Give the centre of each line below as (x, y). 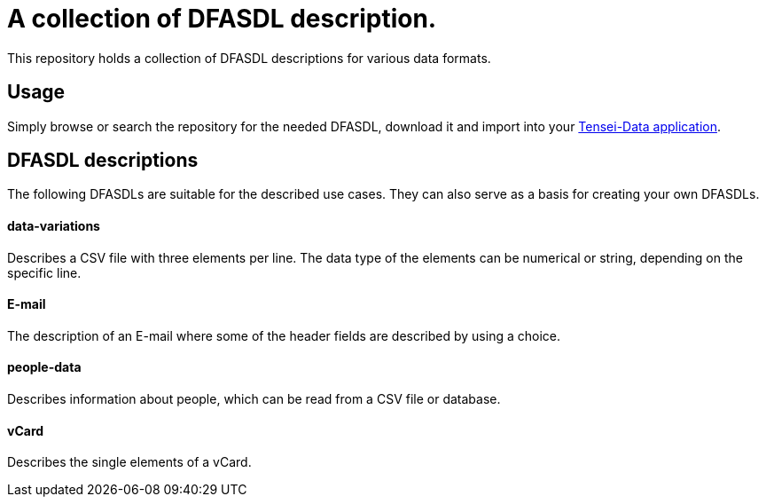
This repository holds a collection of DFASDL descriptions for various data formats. (249, 58)
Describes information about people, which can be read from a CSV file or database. (254, 399)
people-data (44, 367)
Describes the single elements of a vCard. (129, 462)
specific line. (44, 272)
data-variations (54, 226)
